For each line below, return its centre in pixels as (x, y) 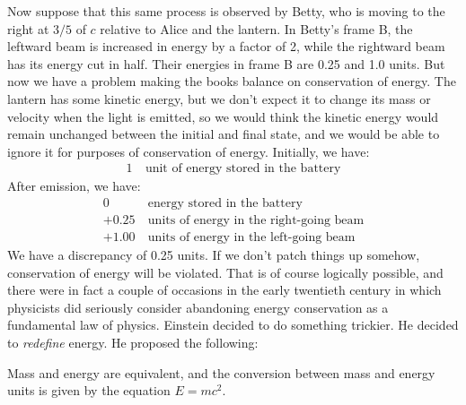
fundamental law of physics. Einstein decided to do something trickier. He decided (233, 325)
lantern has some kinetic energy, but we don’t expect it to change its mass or (219, 98)
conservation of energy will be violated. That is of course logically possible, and (225, 272)
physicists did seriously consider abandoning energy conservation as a (198, 307)
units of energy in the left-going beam (251, 238)
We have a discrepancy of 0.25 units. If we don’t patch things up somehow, (214, 255)
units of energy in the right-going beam (256, 221)
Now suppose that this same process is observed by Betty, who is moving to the (226, 11)
